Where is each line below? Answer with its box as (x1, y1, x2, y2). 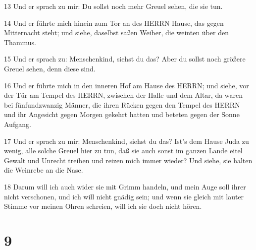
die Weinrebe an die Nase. (4, 165, 83, 175)
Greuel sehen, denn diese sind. (4, 63, 96, 73)
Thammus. (4, 37, 37, 47)
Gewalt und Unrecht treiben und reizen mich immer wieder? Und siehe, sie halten (4, 155, 253, 165)
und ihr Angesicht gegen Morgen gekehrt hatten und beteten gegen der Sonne (4, 109, 240, 120)
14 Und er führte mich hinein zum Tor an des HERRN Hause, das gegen (4, 17, 224, 28)
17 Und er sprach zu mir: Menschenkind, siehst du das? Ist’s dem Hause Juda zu (4, 135, 249, 146)
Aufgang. (4, 119, 31, 129)
